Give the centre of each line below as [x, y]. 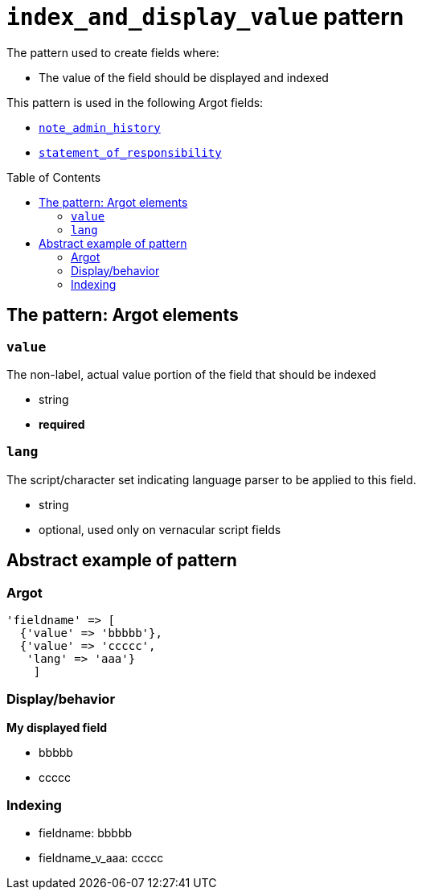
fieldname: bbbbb [86, 833]
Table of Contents [54, 177]
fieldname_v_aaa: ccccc [101, 858]
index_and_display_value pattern [205, 17]
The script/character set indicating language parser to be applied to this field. [211, 479]
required [62, 424]
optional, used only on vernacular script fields [160, 529]
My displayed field [57, 727]
